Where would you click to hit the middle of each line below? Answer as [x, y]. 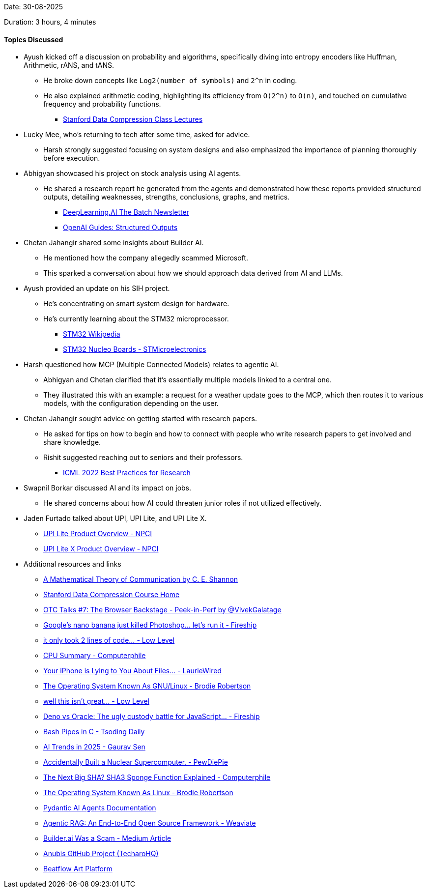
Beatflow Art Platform [78, 869]
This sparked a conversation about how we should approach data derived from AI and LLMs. [193, 273]
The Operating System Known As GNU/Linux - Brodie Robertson [147, 686]
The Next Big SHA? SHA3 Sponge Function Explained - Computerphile [157, 777]
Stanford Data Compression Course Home [112, 595]
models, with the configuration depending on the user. [131, 403]
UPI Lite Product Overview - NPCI [98, 534]
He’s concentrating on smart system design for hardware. [136, 304]
